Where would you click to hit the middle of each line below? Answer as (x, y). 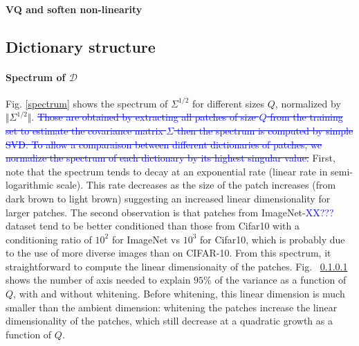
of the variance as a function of (280, 280)
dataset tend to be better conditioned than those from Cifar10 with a (153, 226)
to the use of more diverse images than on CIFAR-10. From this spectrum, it (168, 253)
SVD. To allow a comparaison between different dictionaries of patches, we (164, 144)
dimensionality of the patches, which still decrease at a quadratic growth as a (169, 321)
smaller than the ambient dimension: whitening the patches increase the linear (172, 307)
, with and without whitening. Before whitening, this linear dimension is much (179, 294)
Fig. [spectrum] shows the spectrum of (87, 103)
